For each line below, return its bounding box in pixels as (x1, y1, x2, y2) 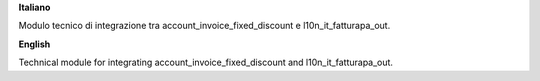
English (18, 38, 51, 50)
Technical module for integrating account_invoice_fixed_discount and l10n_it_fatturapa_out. (18, 56, 394, 69)
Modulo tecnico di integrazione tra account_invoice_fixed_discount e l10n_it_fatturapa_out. (18, 20, 391, 32)
